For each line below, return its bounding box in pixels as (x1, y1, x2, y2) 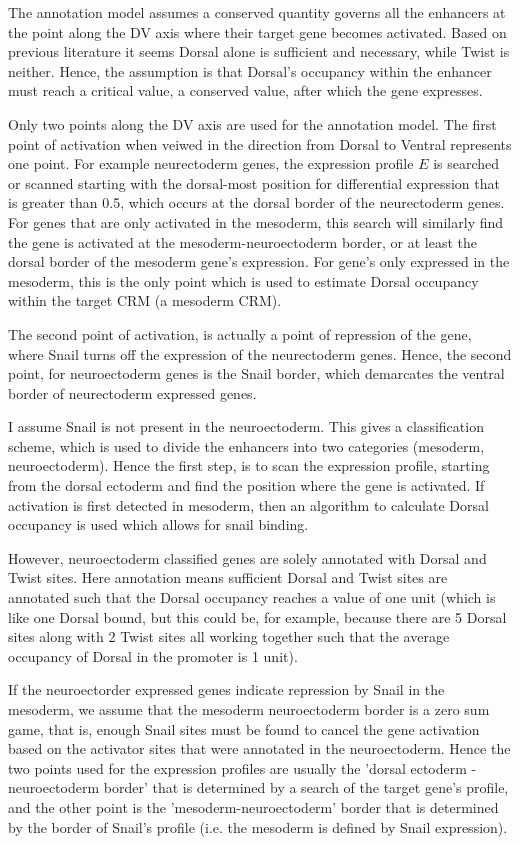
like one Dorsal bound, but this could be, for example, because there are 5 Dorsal (8, 606, 507, 627)
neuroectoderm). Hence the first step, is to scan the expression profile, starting (8, 455, 490, 476)
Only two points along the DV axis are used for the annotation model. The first (8, 113, 497, 134)
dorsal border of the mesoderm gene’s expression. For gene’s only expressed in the (8, 251, 510, 272)
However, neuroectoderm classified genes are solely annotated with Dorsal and (8, 547, 487, 568)
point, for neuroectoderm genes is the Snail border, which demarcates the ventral (8, 363, 505, 384)
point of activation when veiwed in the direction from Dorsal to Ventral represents (8, 133, 512, 154)
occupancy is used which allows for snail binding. (8, 514, 309, 535)
